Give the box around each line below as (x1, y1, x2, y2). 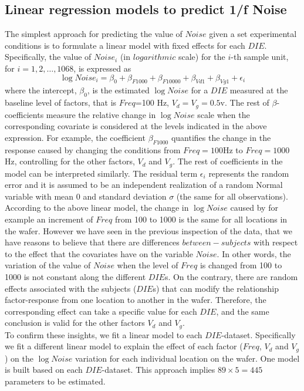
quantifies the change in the (171, 131, 271, 143)
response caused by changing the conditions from (5, 143, 181, 156)
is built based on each (5, 363, 83, 376)
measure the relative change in (46, 108, 156, 120)
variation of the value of (5, 259, 91, 271)
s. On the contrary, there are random (164, 271, 298, 282)
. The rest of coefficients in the (173, 155, 283, 167)
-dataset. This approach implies (102, 363, 215, 376)
